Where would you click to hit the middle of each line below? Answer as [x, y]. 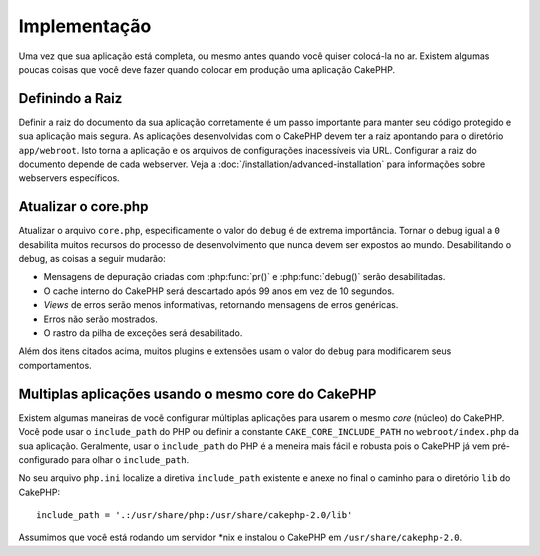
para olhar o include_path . [130, 459]
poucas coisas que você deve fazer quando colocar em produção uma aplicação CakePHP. [207, 69]
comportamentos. [55, 365]
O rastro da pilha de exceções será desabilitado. [143, 333]
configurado [44, 459]
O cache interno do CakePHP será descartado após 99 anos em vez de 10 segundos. [219, 291]
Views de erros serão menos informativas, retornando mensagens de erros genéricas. [221, 305]
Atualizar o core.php [83, 206]
